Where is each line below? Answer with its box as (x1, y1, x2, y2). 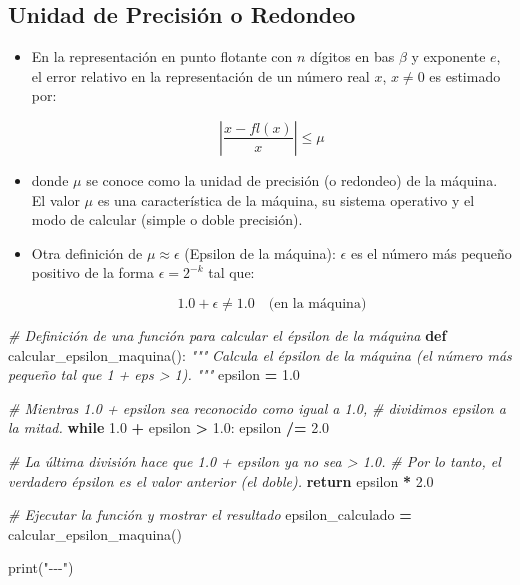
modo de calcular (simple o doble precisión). (31, 209, 303, 230)
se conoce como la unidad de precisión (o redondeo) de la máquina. (86, 169, 498, 190)
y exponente (411, 46, 486, 67)
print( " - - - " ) (8, 557, 74, 578)
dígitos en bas (310, 46, 395, 67)
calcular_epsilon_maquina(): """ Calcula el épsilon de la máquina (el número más (8, 344, 512, 365)
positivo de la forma (31, 262, 155, 283)
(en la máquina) (268, 296, 367, 311)
